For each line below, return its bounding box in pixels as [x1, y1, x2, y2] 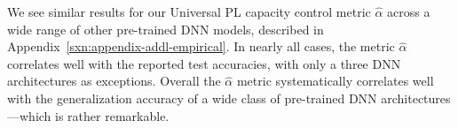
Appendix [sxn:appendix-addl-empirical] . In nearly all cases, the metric [7, 37, 395, 56]
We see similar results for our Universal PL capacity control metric [7, 3, 371, 20]
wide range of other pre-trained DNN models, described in [7, 19, 324, 38]
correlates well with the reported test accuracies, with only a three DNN [7, 54, 401, 72]
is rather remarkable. [55, 106, 170, 124]
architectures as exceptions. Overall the [7, 72, 221, 90]
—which [7, 106, 51, 124]
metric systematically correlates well [236, 72, 434, 90]
